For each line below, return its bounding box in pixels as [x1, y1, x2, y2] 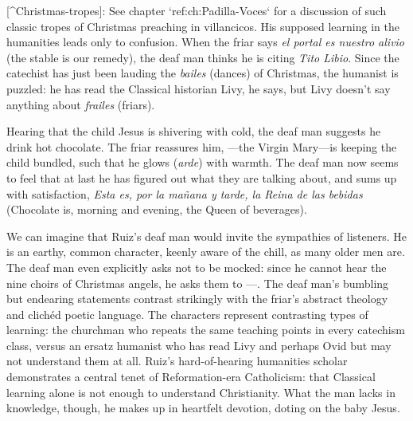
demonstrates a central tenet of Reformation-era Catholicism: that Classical [6, 368, 376, 385]
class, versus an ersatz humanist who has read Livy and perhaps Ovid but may [6, 336, 392, 353]
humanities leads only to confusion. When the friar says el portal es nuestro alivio [6, 33, 405, 50]
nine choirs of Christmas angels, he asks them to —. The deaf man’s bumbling [6, 274, 389, 291]
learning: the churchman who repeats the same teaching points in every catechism [6, 321, 405, 338]
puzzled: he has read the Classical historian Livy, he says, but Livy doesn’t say [6, 80, 391, 96]
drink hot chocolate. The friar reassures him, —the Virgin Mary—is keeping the [6, 138, 397, 155]
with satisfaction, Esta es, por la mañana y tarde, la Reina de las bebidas [6, 185, 363, 202]
